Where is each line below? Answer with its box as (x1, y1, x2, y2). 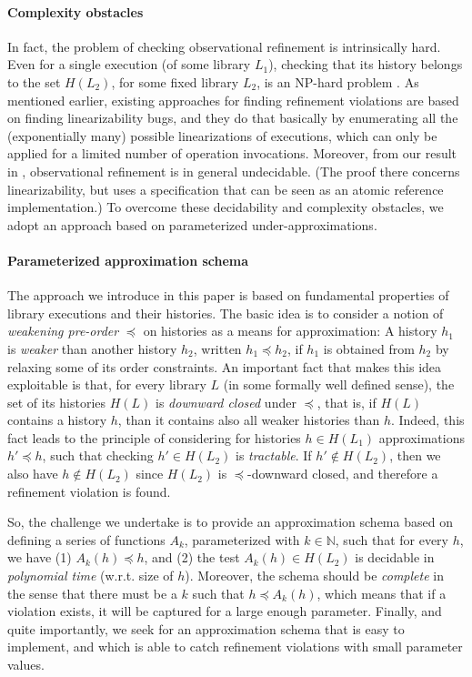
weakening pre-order (7, 321, 119, 340)
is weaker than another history (7, 338, 177, 358)
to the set (7, 72, 61, 91)
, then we (389, 446, 441, 465)
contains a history (7, 410, 107, 429)
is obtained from (323, 338, 415, 358)
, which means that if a (316, 583, 447, 602)
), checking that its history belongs (268, 55, 463, 74)
